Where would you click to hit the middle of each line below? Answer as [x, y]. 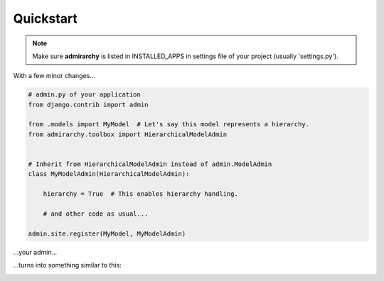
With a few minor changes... [54, 76]
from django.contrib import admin [88, 104]
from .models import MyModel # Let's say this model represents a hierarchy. [169, 125]
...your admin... [35, 252]
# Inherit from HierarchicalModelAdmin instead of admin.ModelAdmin [150, 164]
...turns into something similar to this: [68, 265]
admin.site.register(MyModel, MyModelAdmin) [107, 233]
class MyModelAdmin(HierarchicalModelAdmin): [109, 174]
